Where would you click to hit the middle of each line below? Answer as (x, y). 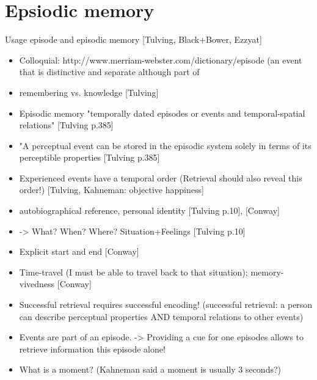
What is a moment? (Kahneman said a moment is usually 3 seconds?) (150, 369)
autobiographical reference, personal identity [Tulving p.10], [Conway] (149, 210)
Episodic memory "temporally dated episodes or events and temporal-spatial (162, 113)
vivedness (37, 284)
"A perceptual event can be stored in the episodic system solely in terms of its (165, 145)
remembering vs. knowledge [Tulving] (89, 92)
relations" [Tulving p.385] (66, 125)
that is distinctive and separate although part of (109, 72)
